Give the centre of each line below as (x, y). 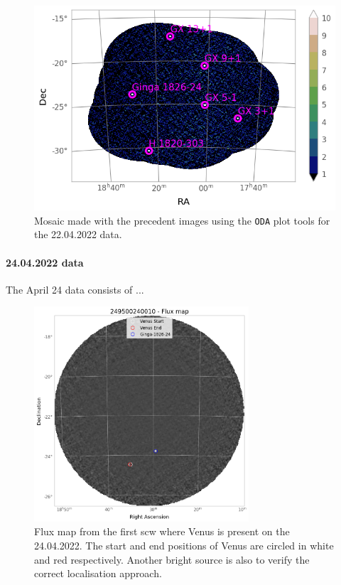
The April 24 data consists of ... (75, 289)
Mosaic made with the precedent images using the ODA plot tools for (182, 220)
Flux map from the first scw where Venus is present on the (162, 531)
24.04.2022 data (45, 262)
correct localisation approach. (98, 573)
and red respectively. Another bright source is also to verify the (172, 559)
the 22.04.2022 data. (78, 234)
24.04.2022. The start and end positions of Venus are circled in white (184, 545)
